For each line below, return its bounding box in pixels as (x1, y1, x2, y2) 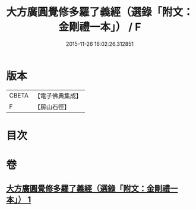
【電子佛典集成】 (34, 92, 82, 100)
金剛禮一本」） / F (58, 20, 141, 34)
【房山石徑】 (34, 102, 70, 111)
